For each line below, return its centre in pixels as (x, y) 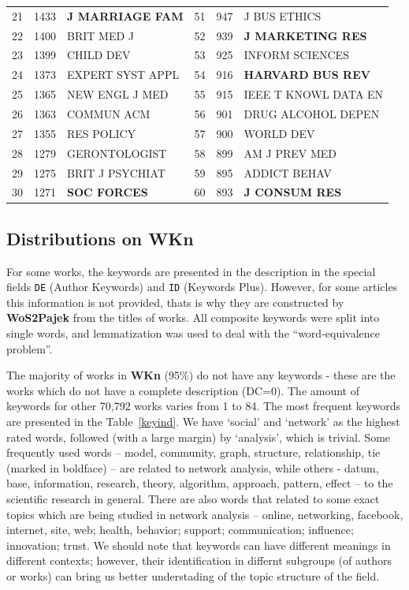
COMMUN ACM (109, 113)
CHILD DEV (99, 55)
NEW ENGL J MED (118, 94)
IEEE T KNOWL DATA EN (314, 94)
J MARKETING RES (305, 35)
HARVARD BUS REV (307, 75)
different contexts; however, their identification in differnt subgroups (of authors (199, 560)
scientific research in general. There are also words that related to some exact (193, 499)
